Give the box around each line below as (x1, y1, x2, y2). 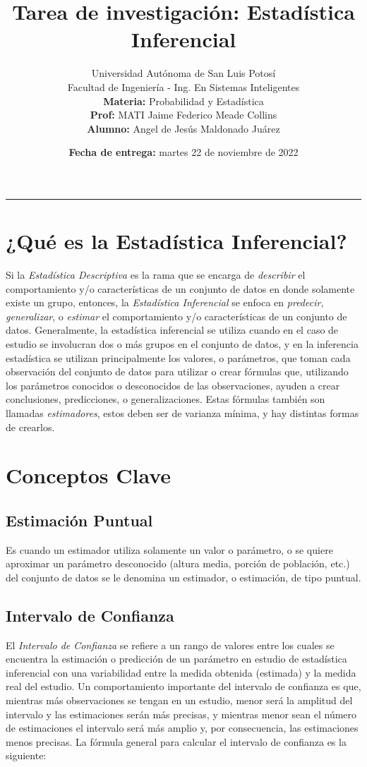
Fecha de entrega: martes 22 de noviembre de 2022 (68, 145, 299, 159)
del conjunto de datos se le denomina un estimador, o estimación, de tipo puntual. (6, 569, 361, 584)
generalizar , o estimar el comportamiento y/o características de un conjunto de (6, 308, 347, 323)
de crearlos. (6, 419, 55, 434)
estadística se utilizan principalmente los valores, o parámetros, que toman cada (6, 350, 351, 365)
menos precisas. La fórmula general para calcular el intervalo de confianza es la (6, 734, 347, 749)
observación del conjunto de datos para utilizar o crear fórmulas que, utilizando (6, 364, 349, 379)
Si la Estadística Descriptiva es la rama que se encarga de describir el (6, 267, 306, 282)
